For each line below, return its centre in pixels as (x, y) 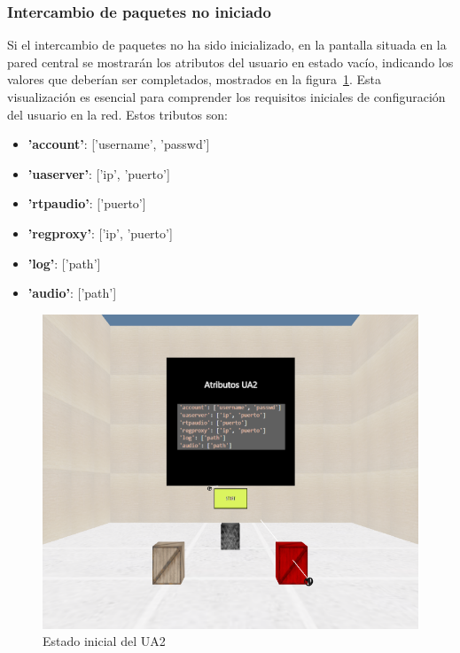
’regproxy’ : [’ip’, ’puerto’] (100, 233)
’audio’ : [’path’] (72, 293)
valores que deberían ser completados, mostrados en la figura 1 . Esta (195, 79)
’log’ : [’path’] (64, 263)
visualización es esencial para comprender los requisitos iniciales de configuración (226, 97)
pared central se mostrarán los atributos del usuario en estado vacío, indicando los (230, 62)
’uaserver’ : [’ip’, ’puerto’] (99, 173)
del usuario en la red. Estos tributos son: (117, 114)
